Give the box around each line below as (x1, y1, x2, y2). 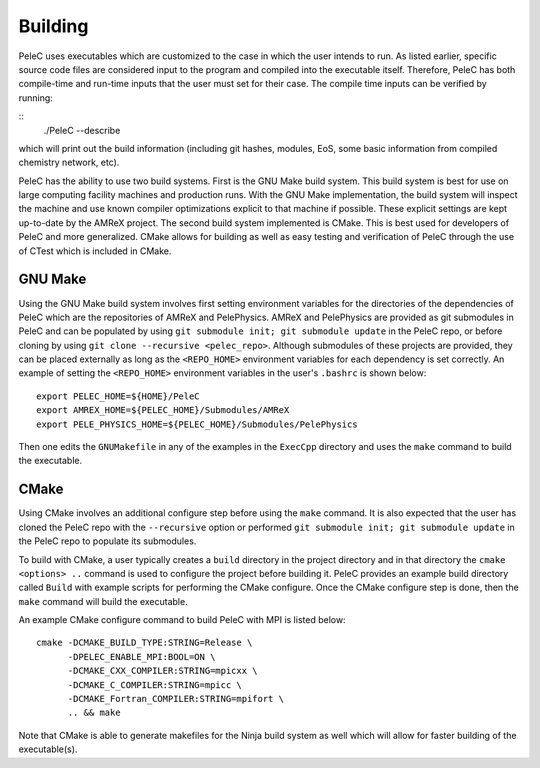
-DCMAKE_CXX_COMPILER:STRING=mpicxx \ (67, 665, 259, 677)
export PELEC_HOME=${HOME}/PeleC (36, 390, 200, 402)
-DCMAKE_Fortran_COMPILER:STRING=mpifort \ (67, 693, 285, 705)
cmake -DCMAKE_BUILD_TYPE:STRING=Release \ (36, 637, 253, 649)
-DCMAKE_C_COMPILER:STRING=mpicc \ (67, 679, 242, 690)
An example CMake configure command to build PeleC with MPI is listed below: (18, 614, 346, 626)
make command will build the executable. (18, 595, 189, 607)
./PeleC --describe (43, 124, 121, 136)
